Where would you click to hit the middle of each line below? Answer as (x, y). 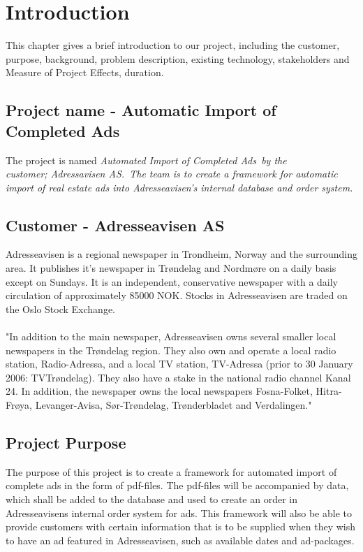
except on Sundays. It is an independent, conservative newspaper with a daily (172, 281)
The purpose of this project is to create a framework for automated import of (171, 471)
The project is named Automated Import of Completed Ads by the (146, 160)
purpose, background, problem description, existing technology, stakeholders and (178, 58)
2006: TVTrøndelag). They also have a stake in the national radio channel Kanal (178, 377)
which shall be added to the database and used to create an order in (152, 499)
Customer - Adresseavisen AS (115, 225)
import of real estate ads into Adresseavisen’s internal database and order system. (179, 187)
